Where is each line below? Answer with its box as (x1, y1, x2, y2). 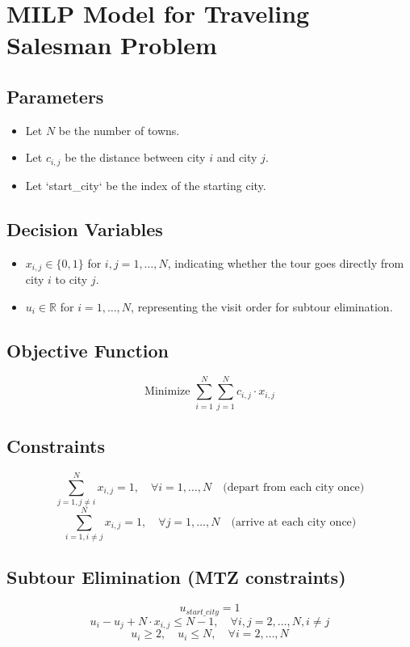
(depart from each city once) (223, 481, 365, 493)
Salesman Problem (6, 28, 217, 61)
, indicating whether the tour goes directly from (167, 254, 404, 271)
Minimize (144, 386, 190, 398)
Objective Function (6, 337, 169, 362)
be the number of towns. (58, 121, 180, 138)
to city (55, 271, 88, 288)
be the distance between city (65, 149, 206, 166)
